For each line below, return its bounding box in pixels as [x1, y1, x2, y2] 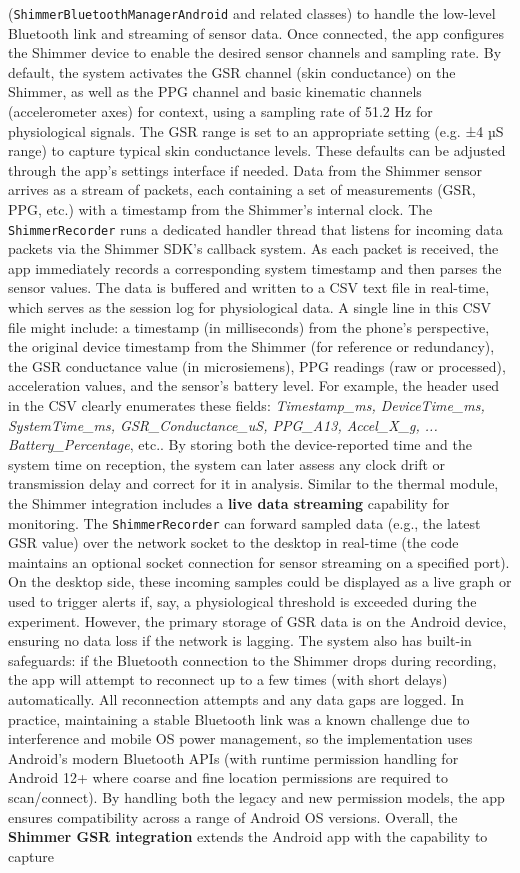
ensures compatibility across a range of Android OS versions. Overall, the [8, 806, 458, 827]
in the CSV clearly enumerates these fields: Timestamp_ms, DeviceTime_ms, [8, 395, 485, 415]
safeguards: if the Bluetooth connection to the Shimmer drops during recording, [8, 649, 497, 670]
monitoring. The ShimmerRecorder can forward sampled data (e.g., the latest [8, 512, 481, 533]
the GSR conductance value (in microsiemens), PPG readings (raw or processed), [8, 355, 506, 376]
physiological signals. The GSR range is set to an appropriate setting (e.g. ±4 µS [8, 120, 504, 141]
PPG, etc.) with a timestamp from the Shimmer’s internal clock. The [8, 199, 433, 219]
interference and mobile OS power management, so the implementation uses [8, 728, 473, 749]
